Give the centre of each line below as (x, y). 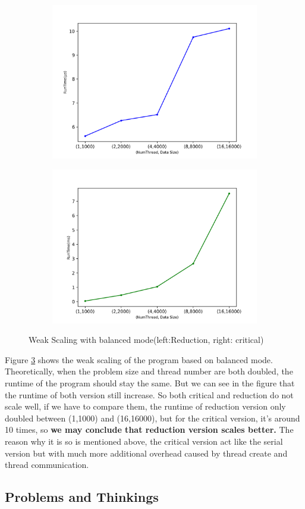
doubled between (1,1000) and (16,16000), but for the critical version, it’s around (152, 418)
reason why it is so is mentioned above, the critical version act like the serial (144, 441)
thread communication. (47, 465)
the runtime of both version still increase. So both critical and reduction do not (149, 394)
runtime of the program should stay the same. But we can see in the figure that (150, 382)
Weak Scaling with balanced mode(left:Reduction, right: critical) (146, 340)
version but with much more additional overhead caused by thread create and (146, 453)
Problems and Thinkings (82, 497)
